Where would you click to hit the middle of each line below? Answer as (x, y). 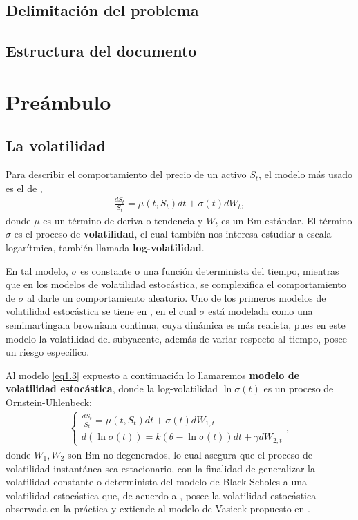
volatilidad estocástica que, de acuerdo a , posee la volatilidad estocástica (161, 495)
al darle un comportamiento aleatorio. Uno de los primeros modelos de (177, 297)
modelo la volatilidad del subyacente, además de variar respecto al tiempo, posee (176, 338)
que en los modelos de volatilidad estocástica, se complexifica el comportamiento (176, 284)
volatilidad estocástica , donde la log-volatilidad (112, 388)
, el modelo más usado (305, 174)
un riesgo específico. (48, 352)
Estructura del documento (101, 51)
